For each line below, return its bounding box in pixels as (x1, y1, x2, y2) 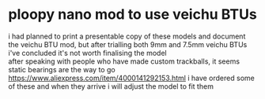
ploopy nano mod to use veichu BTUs (8, 5, 257, 24)
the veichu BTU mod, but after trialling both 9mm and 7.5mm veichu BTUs (8, 39, 248, 49)
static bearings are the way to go (8, 64, 116, 74)
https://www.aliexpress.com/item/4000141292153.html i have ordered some (8, 73, 255, 82)
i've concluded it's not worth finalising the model (8, 48, 168, 57)
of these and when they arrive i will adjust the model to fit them (8, 81, 214, 91)
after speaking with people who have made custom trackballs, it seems (8, 57, 240, 66)
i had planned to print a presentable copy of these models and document (8, 31, 246, 41)
